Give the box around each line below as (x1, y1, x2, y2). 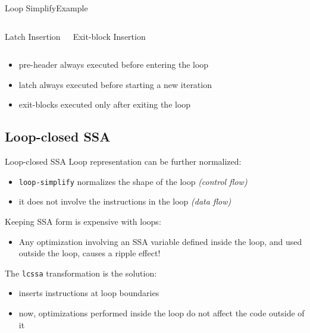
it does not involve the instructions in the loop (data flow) (18, 195, 231, 208)
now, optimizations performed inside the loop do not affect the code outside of (18, 307, 305, 319)
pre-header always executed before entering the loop (18, 58, 209, 71)
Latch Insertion (5, 30, 61, 42)
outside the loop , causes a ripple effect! (18, 247, 161, 259)
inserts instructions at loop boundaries (18, 287, 159, 299)
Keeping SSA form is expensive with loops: (5, 215, 161, 228)
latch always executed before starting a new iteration (18, 78, 212, 90)
